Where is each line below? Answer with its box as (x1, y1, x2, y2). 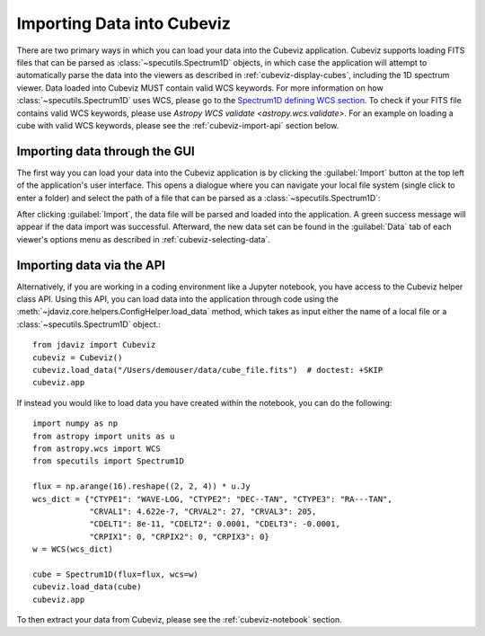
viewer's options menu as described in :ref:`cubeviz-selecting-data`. (16, 234, 271, 244)
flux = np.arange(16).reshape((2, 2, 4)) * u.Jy (32, 481, 251, 491)
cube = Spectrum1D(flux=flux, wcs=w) (32, 569, 199, 579)
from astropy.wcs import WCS (32, 443, 161, 454)
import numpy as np (32, 419, 119, 428)
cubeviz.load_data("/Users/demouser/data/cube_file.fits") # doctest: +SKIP (32, 365, 384, 375)
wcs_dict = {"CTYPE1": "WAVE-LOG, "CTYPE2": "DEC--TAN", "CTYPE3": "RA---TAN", (32, 494, 392, 504)
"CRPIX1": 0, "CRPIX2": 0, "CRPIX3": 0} (89, 531, 269, 542)
